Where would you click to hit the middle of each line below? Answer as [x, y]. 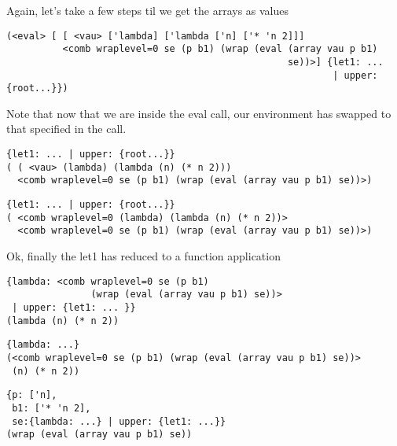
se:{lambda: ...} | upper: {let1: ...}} [119, 421]
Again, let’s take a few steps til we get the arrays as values [148, 10]
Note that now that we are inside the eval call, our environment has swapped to [199, 113]
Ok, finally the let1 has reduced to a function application [143, 256]
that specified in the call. [66, 129]
